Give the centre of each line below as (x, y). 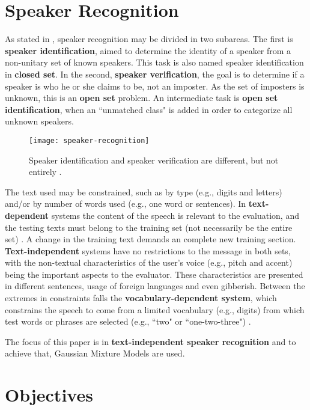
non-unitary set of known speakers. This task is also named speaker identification (154, 62)
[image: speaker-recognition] (89, 140)
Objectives (49, 395)
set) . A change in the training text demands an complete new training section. (150, 239)
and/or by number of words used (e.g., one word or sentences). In (126, 203)
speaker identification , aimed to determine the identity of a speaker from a (148, 50)
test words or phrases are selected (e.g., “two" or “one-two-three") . (128, 321)
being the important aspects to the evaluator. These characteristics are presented (154, 274)
